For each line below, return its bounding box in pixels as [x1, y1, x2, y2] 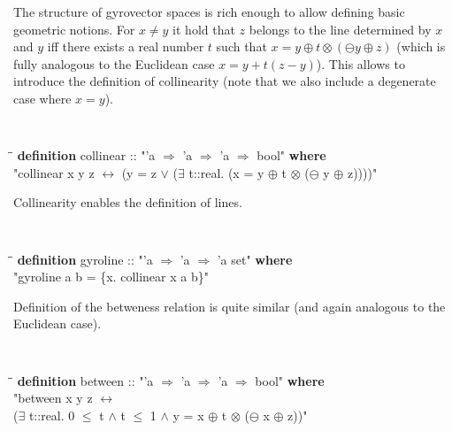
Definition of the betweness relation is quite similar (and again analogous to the [13, 296, 446, 315]
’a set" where [217, 250, 293, 268]
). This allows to [316, 54, 405, 73]
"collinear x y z [13, 163, 95, 181]
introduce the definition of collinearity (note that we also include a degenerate [13, 72, 436, 90]
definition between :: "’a [17, 371, 154, 389]
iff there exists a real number [47, 37, 204, 56]
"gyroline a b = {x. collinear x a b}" [13, 267, 209, 286]
